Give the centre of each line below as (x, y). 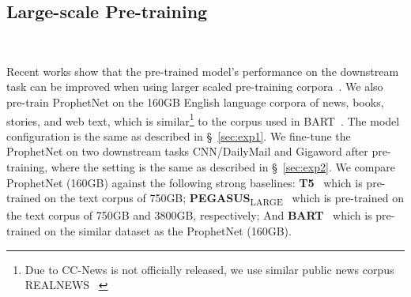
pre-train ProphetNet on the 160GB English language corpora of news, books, (195, 102)
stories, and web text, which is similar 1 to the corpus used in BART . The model (203, 119)
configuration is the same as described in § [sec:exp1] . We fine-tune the (179, 135)
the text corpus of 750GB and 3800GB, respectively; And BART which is (189, 215)
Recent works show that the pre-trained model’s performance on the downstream (203, 71)
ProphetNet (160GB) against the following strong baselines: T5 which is (185, 182)
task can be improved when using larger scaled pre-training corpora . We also (195, 86)
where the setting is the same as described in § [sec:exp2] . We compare (223, 167)
